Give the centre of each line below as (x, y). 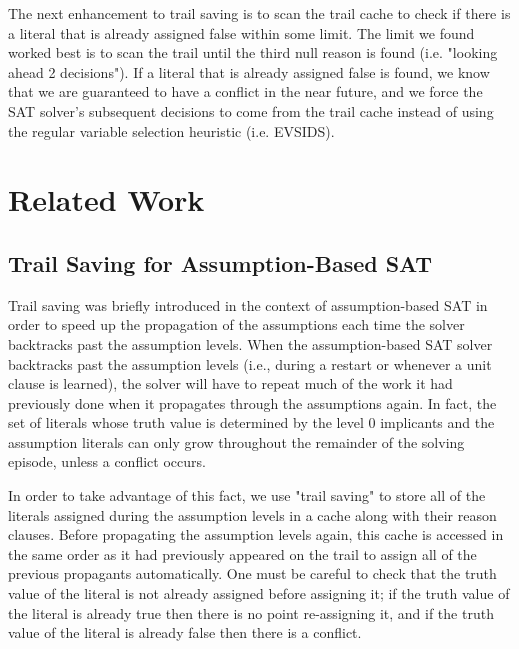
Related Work (106, 199)
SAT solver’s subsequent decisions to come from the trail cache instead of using (251, 110)
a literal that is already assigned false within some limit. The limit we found (241, 32)
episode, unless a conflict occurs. (107, 461)
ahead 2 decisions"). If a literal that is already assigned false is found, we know (249, 71)
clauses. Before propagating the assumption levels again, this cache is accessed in (256, 534)
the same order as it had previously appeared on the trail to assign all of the (242, 553)
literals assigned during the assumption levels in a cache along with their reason (252, 514)
